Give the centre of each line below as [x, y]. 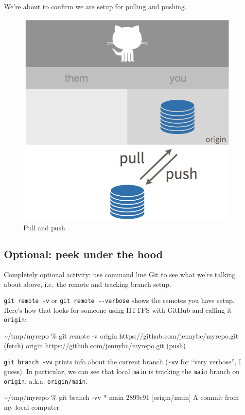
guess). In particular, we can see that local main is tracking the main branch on [122, 371]
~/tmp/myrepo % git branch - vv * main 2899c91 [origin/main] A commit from [122, 397]
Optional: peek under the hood [83, 254]
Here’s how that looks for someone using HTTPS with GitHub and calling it [118, 310]
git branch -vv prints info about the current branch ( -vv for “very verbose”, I [123, 362]
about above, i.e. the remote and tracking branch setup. [87, 284]
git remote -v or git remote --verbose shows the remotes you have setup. [119, 300]
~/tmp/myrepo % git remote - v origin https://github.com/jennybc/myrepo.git [121, 336]
